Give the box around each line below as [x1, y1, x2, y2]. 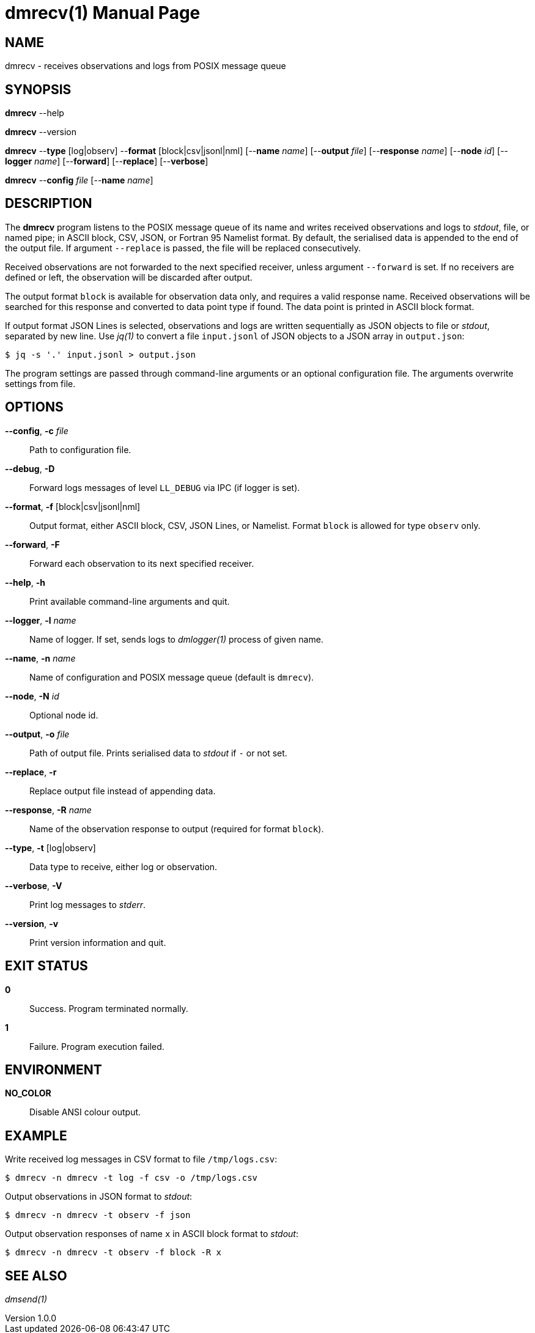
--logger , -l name [5, 615, 76, 626]
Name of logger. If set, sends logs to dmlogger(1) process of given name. [29, 633, 323, 644]
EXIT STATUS [5, 958, 88, 974]
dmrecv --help [5, 108, 64, 119]
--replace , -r [5, 766, 57, 777]
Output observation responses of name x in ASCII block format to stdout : [5, 1228, 299, 1239]
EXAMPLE [5, 1128, 67, 1143]
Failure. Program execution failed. [29, 1041, 164, 1052]
